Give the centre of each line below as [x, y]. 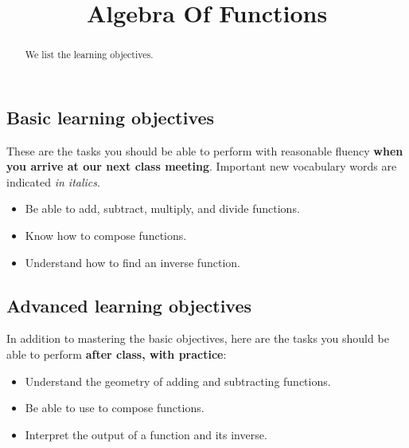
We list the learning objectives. [89, 55]
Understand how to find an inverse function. [132, 262]
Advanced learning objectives [129, 305]
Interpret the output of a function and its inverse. [146, 434]
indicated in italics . [53, 181]
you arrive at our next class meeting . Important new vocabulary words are [202, 166]
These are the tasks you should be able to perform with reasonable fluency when [205, 150]
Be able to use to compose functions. [115, 408]
